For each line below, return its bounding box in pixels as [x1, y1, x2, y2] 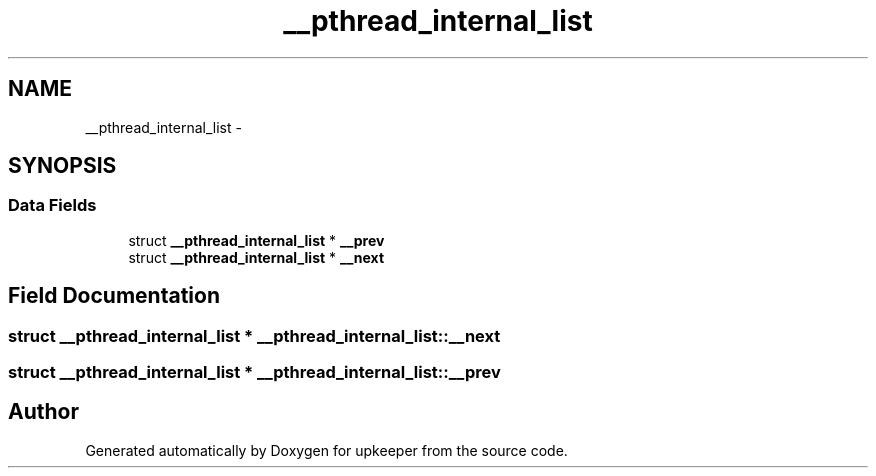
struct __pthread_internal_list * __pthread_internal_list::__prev [8, 362, 501, 383]
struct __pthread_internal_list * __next [128, 248, 385, 266]
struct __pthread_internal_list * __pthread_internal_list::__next [8, 325, 501, 346]
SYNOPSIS [8, 153, 117, 179]
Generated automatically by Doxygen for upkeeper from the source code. [85, 441, 568, 459]
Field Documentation [8, 283, 220, 309]
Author [8, 399, 79, 425]
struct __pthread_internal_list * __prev [128, 231, 385, 249]
